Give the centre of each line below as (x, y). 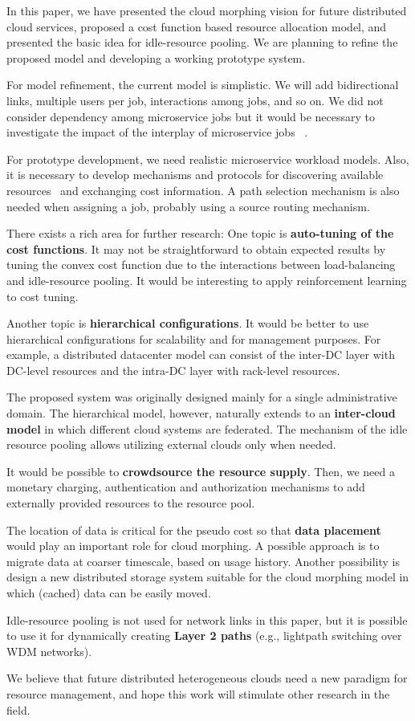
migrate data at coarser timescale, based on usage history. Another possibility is (203, 561)
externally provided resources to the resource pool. (131, 503)
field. (18, 709)
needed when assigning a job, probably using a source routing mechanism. (188, 206)
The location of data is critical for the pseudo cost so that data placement (194, 530)
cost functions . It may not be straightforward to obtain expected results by (196, 248)
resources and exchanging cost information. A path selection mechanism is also (203, 190)
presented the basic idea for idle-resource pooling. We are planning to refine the (202, 42)
